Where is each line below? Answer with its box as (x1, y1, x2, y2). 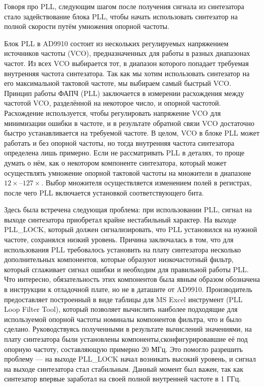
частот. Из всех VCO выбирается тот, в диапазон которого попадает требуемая (4, 57, 249, 68)
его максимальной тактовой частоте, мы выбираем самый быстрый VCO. (4, 78, 231, 88)
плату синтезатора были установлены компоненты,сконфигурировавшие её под (4, 334, 248, 344)
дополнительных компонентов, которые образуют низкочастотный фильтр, (4, 254, 234, 265)
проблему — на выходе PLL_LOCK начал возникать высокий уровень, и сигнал (4, 353, 256, 364)
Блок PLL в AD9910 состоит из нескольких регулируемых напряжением (4, 38, 229, 48)
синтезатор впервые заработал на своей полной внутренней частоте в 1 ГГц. (4, 373, 241, 384)
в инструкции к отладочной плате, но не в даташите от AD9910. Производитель (4, 284, 252, 295)
